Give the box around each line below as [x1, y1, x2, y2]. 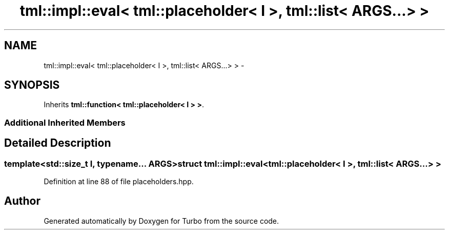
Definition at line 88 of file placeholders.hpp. [44, 177, 194, 186]
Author [4, 194, 40, 208]
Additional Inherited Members [4, 117, 126, 128]
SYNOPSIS [4, 79, 60, 92]
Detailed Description [4, 136, 111, 150]
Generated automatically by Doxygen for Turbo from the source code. [44, 216, 279, 225]
